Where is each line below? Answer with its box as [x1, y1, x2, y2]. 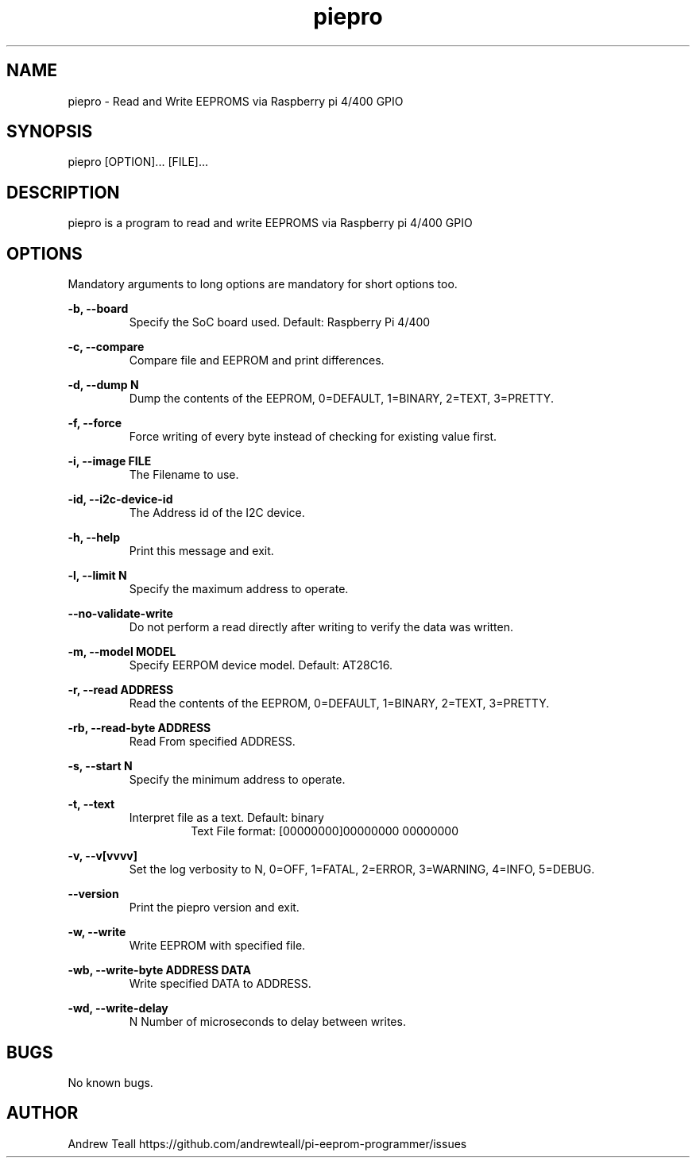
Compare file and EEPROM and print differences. [129, 353, 385, 368]
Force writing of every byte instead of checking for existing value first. [129, 430, 497, 444]
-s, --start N [68, 759, 133, 773]
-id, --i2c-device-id [68, 492, 173, 507]
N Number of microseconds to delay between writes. [129, 1015, 406, 1029]
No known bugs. [68, 1075, 153, 1089]
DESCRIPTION [6, 182, 120, 202]
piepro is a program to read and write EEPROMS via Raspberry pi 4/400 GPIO [68, 216, 473, 230]
